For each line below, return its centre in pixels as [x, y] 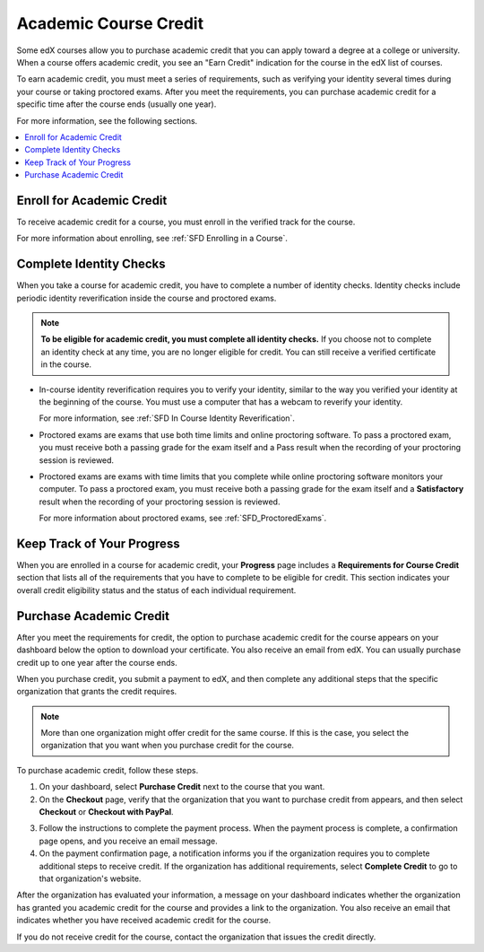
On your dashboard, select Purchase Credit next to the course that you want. [182, 787]
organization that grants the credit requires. [97, 692]
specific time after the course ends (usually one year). [117, 104]
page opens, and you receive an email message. [129, 841]
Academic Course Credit [110, 23]
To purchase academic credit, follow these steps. [108, 770]
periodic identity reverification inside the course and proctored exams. [147, 298]
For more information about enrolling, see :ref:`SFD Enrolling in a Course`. [152, 239]
